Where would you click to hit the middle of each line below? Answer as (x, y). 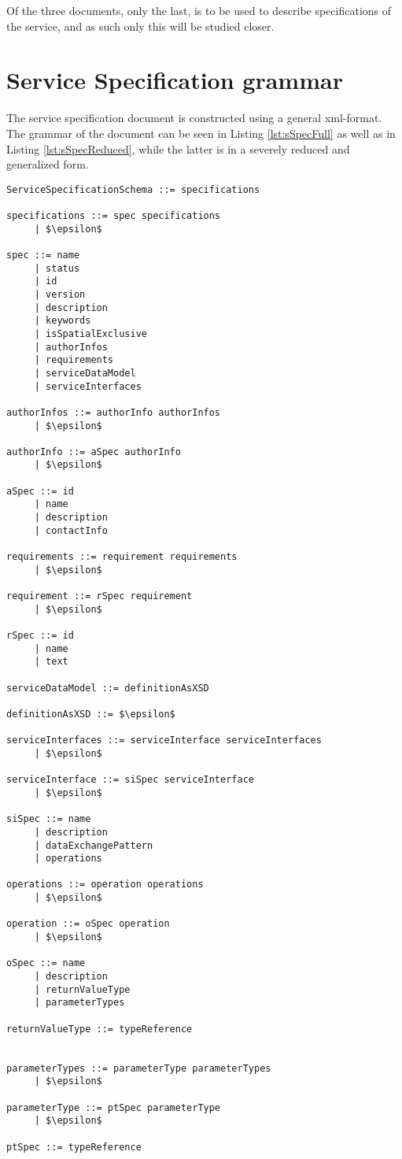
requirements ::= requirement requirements (122, 557)
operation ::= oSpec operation (88, 924)
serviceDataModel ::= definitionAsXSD (108, 688)
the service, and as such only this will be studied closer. (140, 26)
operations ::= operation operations (105, 885)
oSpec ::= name (46, 963)
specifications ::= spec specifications (114, 216)
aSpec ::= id (40, 491)
